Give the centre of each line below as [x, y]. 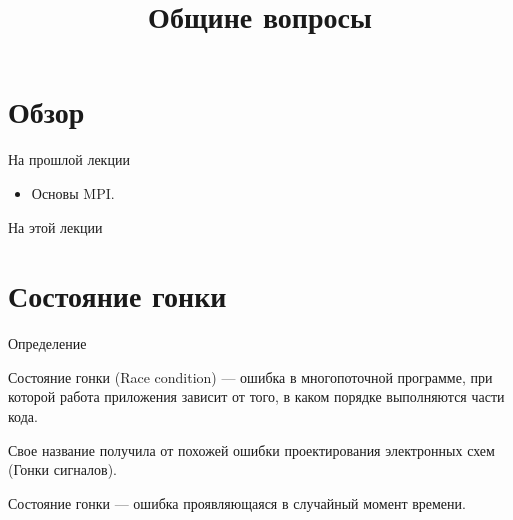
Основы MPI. [73, 192]
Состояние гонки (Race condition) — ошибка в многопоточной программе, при [250, 376]
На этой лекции [55, 226]
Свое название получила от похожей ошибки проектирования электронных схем [251, 449]
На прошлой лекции [69, 159]
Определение [47, 343]
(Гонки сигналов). [62, 469]
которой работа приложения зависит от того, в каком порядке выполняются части [256, 396]
